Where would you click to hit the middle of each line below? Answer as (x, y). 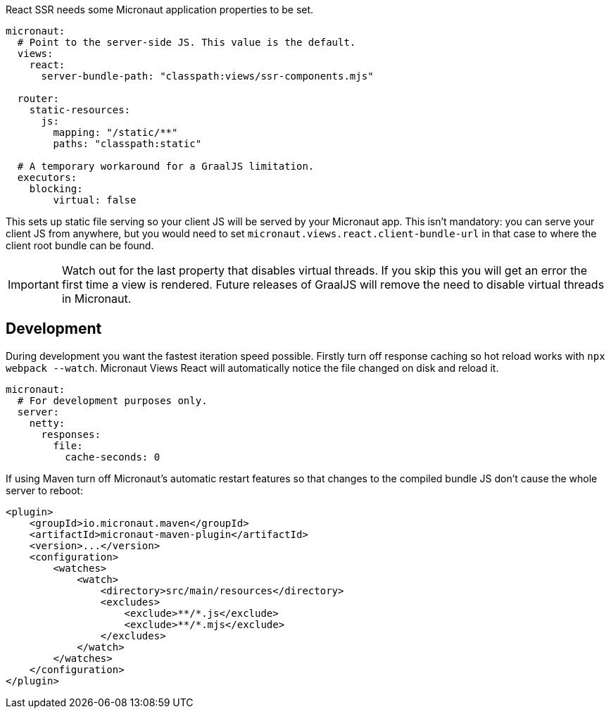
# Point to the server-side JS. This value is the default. (187, 42)
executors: (47, 177)
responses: (71, 434)
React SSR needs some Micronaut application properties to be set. (160, 10)
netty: (47, 423)
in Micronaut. (96, 299)
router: (38, 99)
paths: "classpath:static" (127, 144)
